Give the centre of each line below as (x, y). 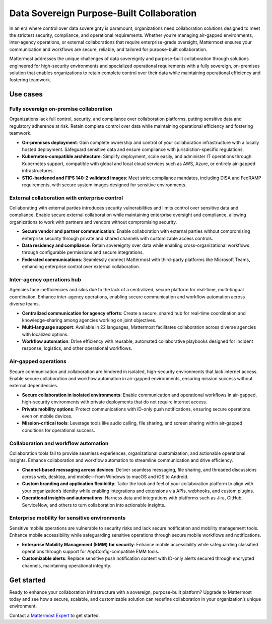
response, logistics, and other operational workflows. (77, 348)
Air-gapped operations (38, 361)
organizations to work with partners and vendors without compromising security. (93, 222)
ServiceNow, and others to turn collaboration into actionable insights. (94, 505)
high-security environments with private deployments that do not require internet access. (115, 402)
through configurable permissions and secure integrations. (83, 252)
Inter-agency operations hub (45, 279)
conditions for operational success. (58, 430)
